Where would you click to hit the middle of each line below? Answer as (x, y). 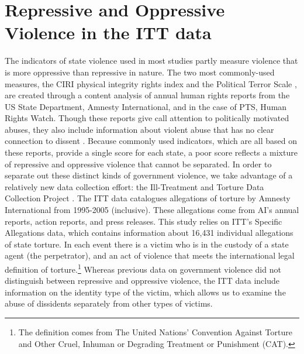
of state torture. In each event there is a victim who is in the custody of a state (147, 244)
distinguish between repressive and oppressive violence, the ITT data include (142, 281)
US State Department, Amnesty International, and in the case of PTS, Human (146, 106)
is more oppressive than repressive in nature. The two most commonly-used (140, 72)
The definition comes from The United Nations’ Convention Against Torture (155, 332)
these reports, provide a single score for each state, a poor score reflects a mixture (151, 152)
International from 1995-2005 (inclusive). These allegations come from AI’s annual (152, 210)
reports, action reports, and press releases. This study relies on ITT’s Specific (144, 221)
